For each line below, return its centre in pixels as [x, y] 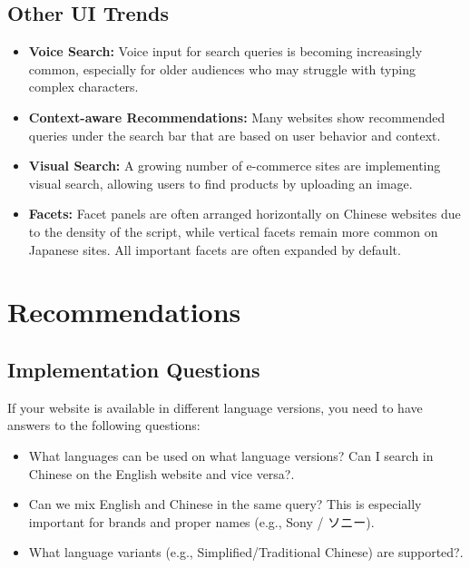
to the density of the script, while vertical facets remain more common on [233, 231]
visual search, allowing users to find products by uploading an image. [220, 183]
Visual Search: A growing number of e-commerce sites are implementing [235, 166]
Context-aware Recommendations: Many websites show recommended [237, 117]
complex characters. [83, 87]
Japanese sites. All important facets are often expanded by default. [215, 249]
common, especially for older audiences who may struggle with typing [222, 69]
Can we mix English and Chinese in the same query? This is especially [225, 504]
